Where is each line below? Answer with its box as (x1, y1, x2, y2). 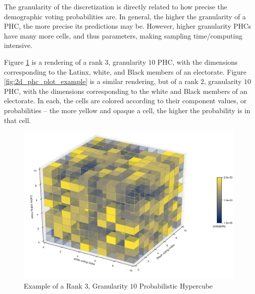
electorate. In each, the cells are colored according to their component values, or (4, 95, 247, 106)
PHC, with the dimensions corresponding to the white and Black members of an (4, 85, 248, 96)
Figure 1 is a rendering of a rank (4, 56, 103, 67)
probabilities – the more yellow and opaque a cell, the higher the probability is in (4, 105, 251, 115)
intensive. (4, 40, 33, 50)
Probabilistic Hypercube (139, 281, 213, 291)
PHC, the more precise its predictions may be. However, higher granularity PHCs (4, 21, 252, 31)
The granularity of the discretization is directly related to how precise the (4, 1, 227, 11)
